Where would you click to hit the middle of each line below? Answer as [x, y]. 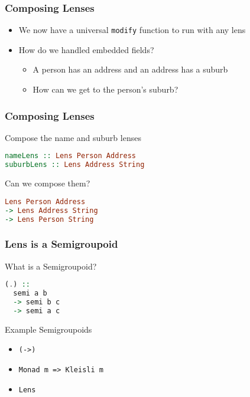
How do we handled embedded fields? [86, 49]
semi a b [30, 293]
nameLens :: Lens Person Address [70, 156]
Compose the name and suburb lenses [73, 137]
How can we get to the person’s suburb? [105, 89]
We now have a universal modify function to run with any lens [132, 30]
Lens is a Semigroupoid [61, 244]
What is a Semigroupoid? [51, 266]
